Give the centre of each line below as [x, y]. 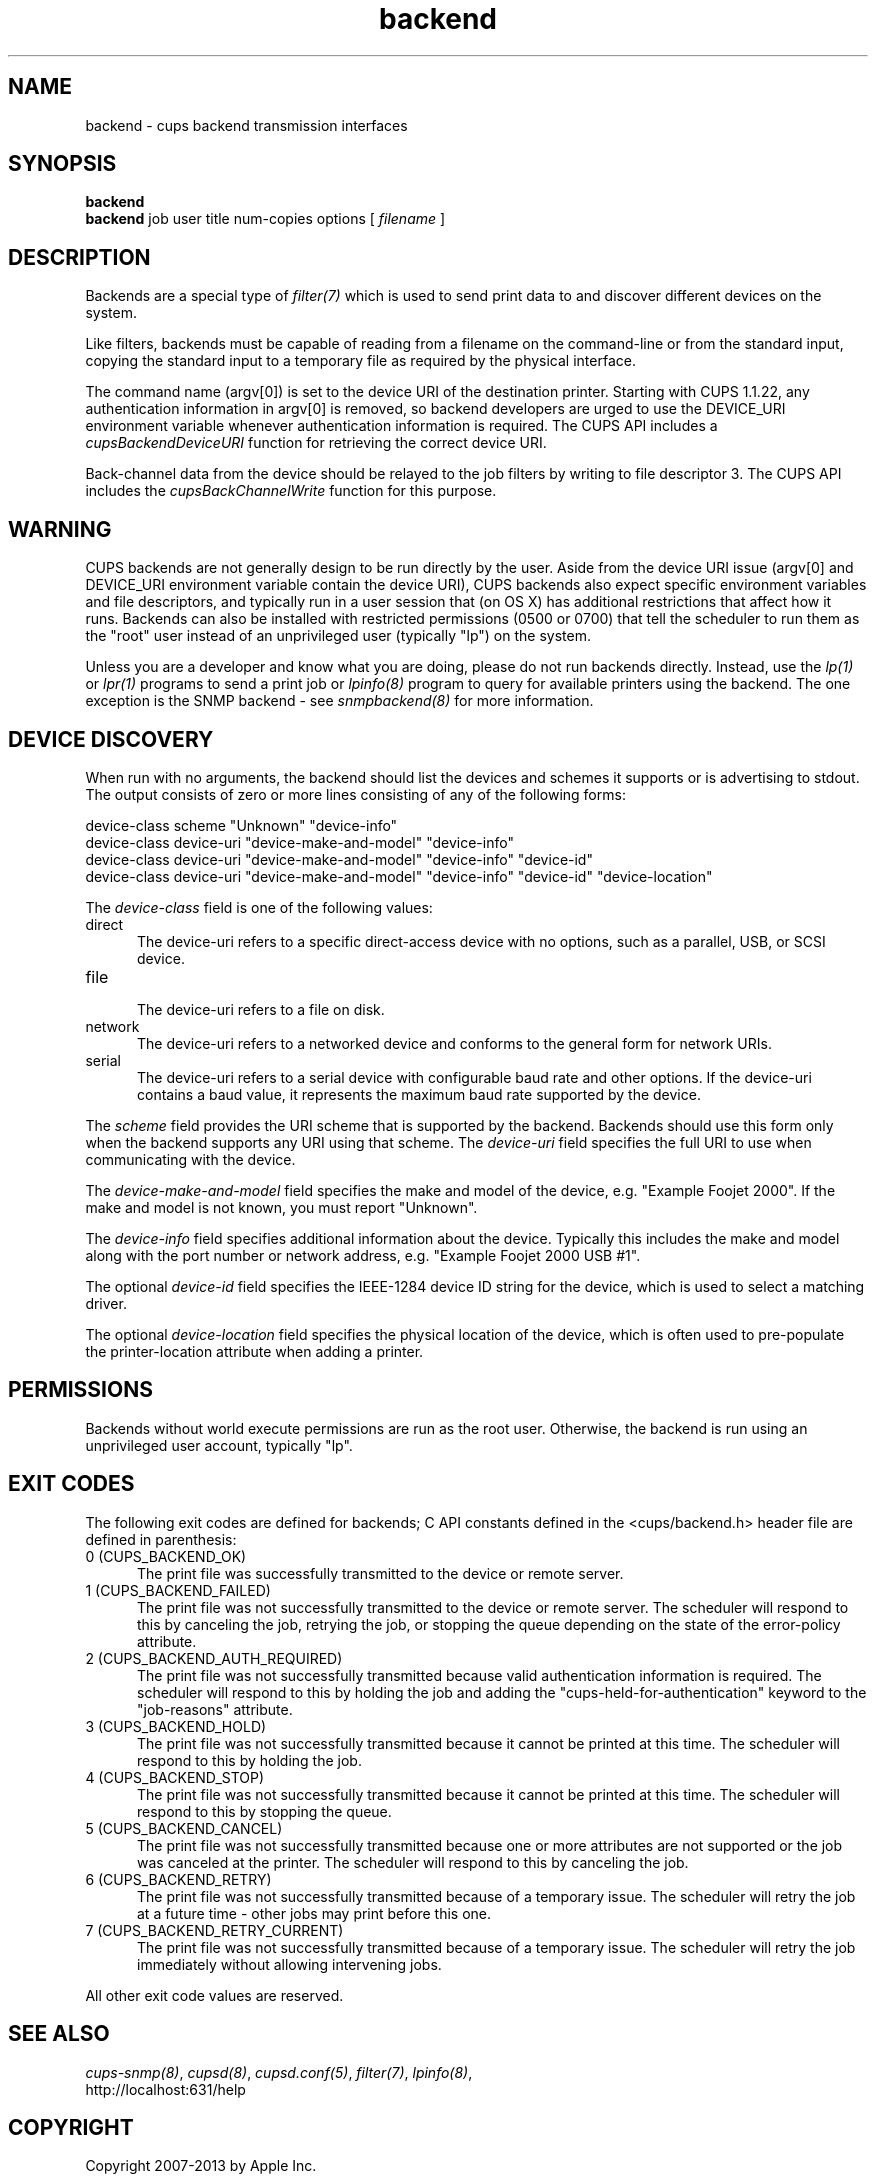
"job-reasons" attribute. [215, 1709]
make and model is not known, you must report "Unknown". [281, 1207]
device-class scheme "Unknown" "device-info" [241, 825]
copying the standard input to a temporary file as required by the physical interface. [360, 361]
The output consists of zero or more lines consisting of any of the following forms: [355, 794]
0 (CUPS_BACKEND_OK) [166, 1556]
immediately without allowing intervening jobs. [289, 1964]
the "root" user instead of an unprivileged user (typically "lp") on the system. [338, 636]
